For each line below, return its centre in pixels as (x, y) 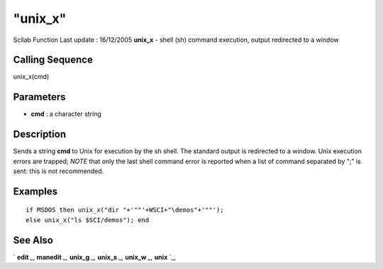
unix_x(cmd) (31, 77)
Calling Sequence (53, 60)
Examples (35, 191)
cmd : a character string (66, 114)
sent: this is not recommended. (59, 171)
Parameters (39, 97)
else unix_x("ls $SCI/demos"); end (88, 220)
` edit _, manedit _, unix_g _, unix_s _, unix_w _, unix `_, (95, 257)
